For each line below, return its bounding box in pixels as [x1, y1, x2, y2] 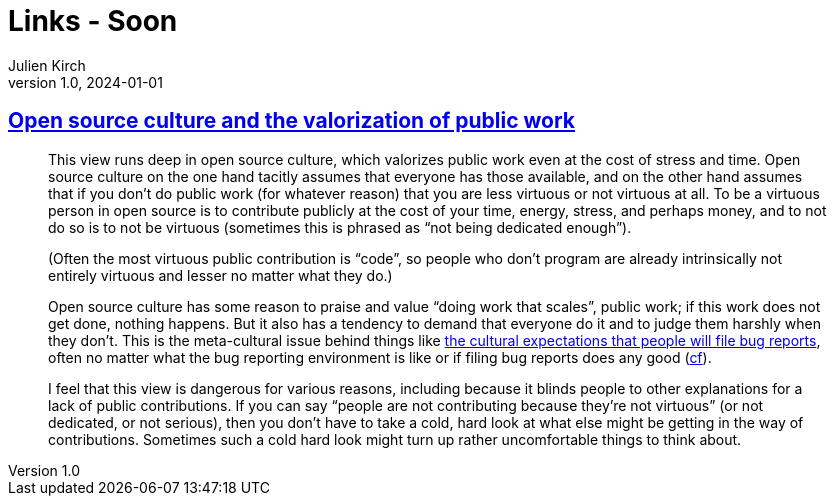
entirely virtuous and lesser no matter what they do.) [48, 266, 393, 284]
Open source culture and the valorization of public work [8, 108, 576, 134]
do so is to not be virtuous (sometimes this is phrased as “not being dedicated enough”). [48, 218, 632, 236]
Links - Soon [8, 4, 178, 38]
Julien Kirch [8, 56, 86, 74]
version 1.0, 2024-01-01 [8, 73, 163, 91]
